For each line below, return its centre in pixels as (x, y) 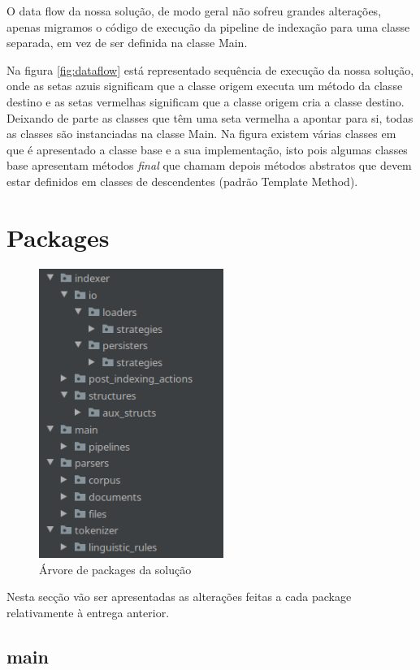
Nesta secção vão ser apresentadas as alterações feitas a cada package (179, 597)
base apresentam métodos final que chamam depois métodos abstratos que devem (209, 165)
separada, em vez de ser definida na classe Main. (127, 43)
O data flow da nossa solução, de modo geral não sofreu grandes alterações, (194, 11)
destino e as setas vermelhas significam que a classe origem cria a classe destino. (206, 101)
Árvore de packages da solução (115, 569)
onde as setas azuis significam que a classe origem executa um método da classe (205, 86)
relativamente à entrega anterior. (88, 612)
